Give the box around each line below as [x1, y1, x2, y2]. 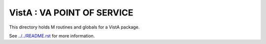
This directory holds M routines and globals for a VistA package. [9, 24, 140, 30]
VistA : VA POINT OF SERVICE [9, 7, 133, 18]
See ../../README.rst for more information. [9, 33, 95, 39]
